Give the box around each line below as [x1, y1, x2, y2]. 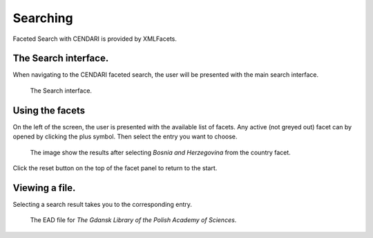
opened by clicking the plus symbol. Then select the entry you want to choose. [12, 132, 238, 141]
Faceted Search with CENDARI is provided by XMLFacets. [12, 35, 178, 43]
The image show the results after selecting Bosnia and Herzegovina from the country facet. [30, 148, 291, 156]
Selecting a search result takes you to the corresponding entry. [12, 200, 193, 208]
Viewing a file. [12, 182, 76, 194]
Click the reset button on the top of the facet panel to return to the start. [12, 163, 218, 172]
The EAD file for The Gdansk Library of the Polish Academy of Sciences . [30, 216, 237, 224]
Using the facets [12, 104, 86, 116]
